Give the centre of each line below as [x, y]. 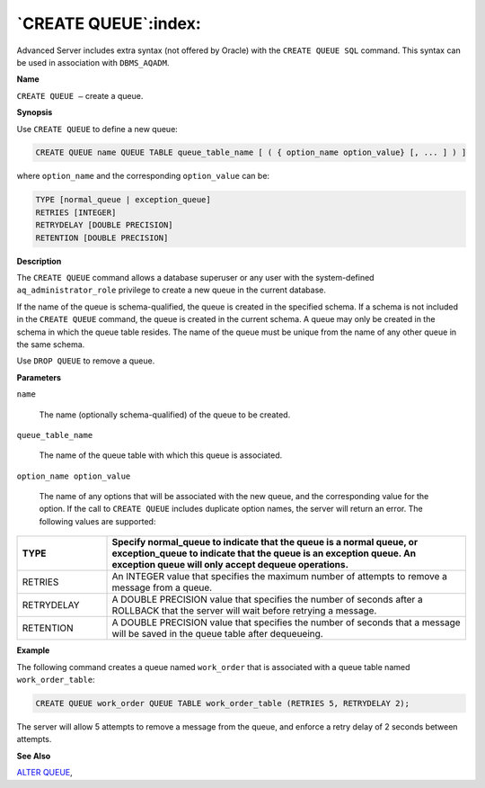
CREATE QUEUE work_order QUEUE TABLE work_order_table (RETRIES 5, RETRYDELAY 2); [223, 703]
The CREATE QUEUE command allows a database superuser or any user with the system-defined [195, 278]
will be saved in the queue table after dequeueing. [217, 634]
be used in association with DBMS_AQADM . [93, 62]
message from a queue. [162, 587]
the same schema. [51, 344]
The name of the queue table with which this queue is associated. [161, 455]
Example [33, 650]
